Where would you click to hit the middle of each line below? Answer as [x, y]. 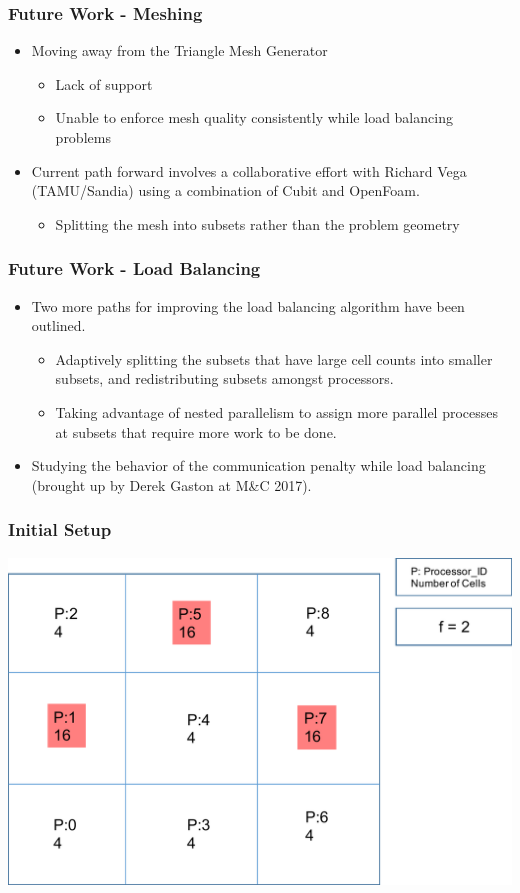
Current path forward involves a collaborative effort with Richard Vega [249, 170]
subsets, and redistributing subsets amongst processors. [224, 378]
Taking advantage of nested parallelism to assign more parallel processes [277, 411]
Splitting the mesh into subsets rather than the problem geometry [257, 223]
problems [83, 137]
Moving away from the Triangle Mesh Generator [179, 50]
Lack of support [104, 83]
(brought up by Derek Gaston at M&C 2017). [171, 484]
